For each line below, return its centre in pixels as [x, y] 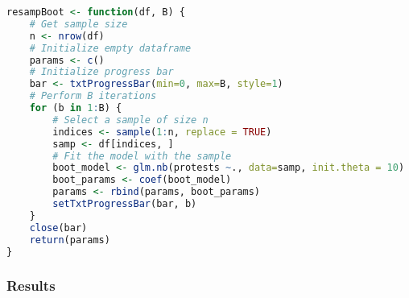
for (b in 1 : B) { [76, 108]
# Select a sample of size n [130, 120]
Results [31, 286]
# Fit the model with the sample [142, 156]
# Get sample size [78, 24]
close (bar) [58, 228]
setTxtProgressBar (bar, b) [125, 204]
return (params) [70, 240]
